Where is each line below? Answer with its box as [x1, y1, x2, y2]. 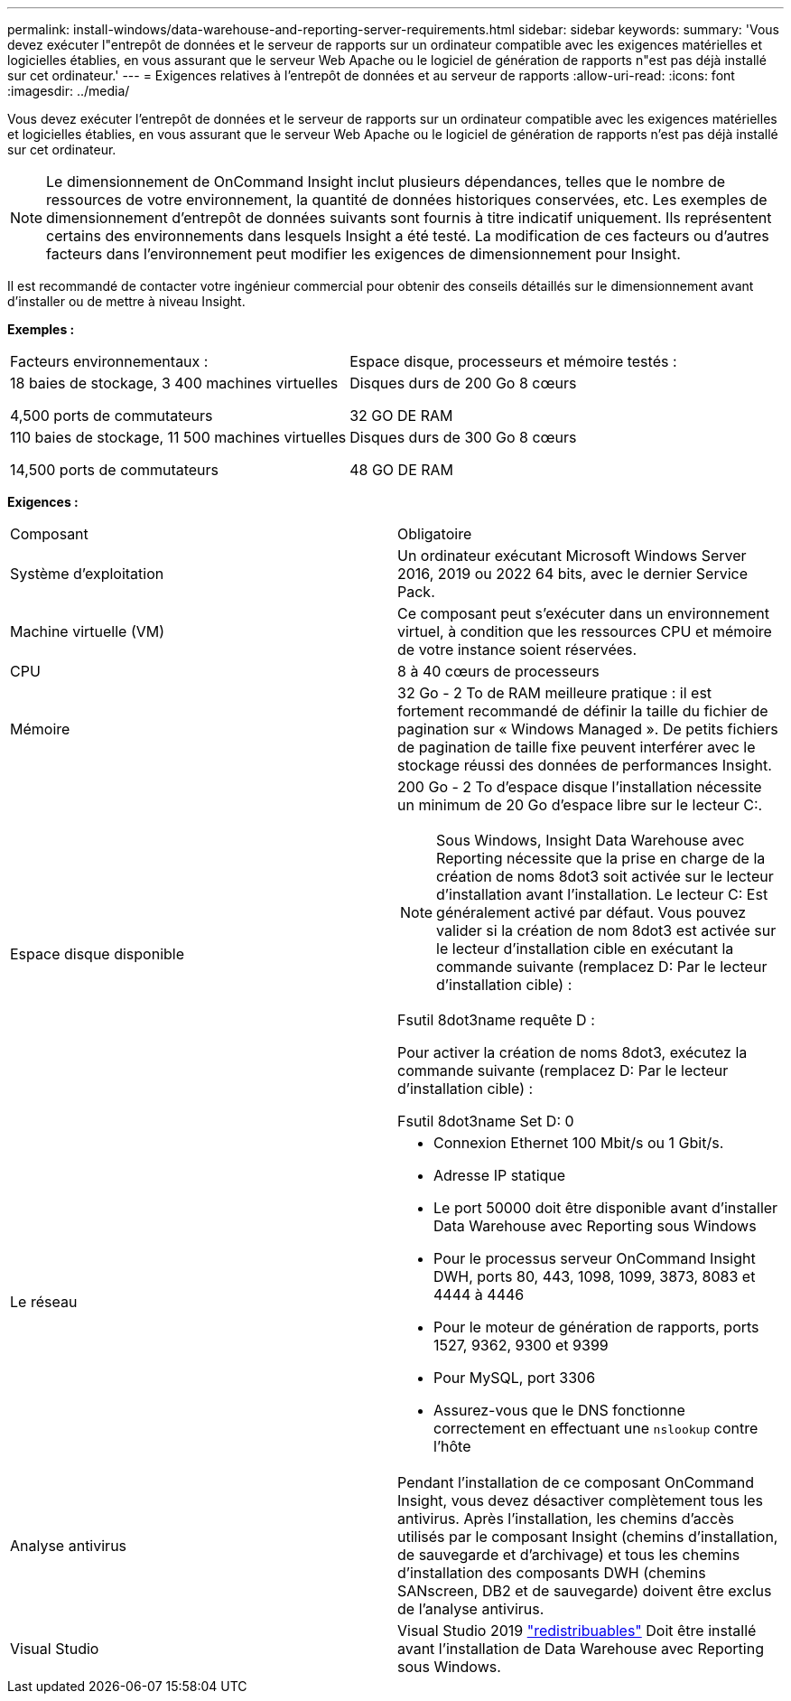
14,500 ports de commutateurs [10, 461, 219, 479]
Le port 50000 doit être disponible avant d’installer [433, 1199, 778, 1217]
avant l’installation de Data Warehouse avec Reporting [397, 1640, 764, 1658]
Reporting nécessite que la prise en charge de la [436, 849, 766, 867]
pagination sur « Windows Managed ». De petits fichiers [397, 720, 778, 738]
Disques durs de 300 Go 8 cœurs [349, 428, 577, 446]
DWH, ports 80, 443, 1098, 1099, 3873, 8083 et [433, 1267, 756, 1285]
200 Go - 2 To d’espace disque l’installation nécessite [397, 778, 762, 796]
